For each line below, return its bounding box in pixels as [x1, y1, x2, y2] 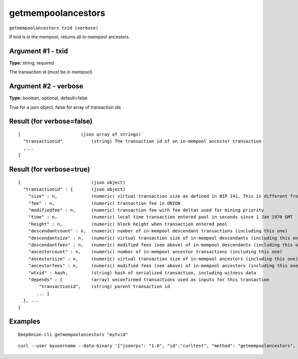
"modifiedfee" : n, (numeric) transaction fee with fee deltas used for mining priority [28, 208, 264, 213]
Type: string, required [9, 60, 54, 66]
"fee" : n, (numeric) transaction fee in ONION [28, 200, 181, 206]
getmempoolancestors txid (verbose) [9, 25, 99, 31]
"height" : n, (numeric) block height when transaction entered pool [28, 221, 228, 227]
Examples [9, 317, 41, 326]
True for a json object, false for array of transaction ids [9, 104, 121, 110]
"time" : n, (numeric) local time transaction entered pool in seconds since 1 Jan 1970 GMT [28, 214, 293, 220]
